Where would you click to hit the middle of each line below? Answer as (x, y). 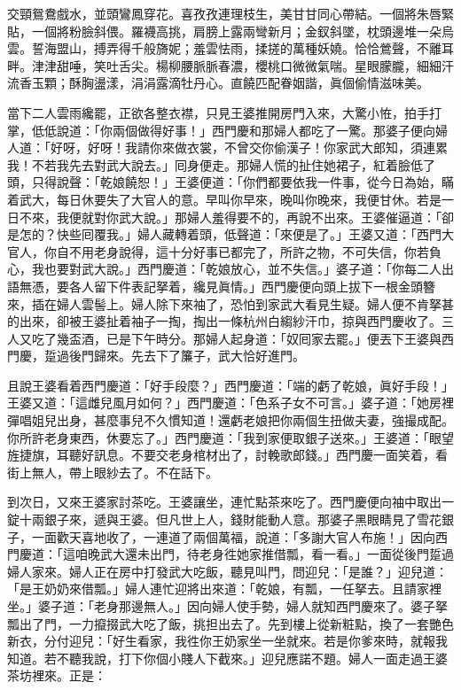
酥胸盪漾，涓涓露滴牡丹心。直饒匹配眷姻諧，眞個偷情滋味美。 (249, 83)
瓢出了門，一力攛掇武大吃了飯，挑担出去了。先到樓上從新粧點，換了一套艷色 (230, 623)
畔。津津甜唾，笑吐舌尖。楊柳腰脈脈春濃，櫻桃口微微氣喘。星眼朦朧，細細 (224, 65)
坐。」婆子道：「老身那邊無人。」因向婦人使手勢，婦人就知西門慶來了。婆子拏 (227, 606)
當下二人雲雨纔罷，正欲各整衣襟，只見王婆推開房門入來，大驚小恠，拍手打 (224, 112)
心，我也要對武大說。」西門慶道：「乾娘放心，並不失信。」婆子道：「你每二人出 (230, 269)
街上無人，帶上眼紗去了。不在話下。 (113, 472)
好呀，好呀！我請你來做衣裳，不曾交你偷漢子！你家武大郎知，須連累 (249, 147)
